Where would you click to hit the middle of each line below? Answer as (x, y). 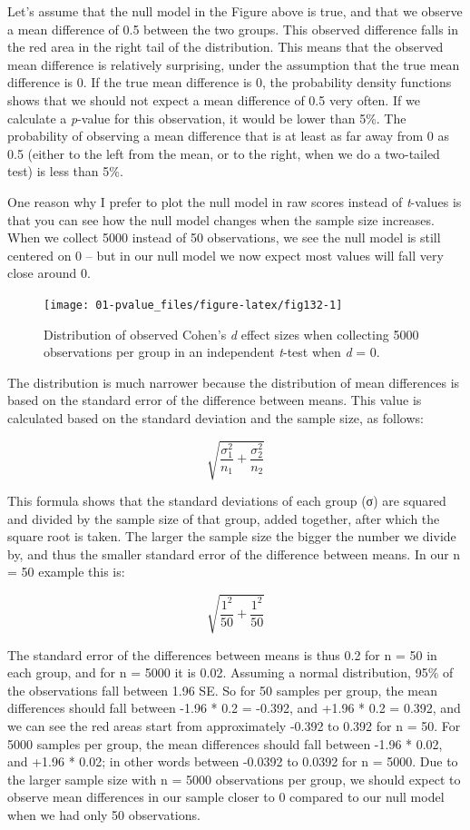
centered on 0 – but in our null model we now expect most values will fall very (225, 255)
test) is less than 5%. (65, 171)
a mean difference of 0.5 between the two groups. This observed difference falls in (233, 29)
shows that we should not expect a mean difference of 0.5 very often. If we (214, 99)
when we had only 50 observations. (104, 814)
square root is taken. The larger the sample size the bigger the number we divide (232, 536)
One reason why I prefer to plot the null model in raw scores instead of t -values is (235, 201)
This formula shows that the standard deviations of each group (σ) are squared (227, 501)
